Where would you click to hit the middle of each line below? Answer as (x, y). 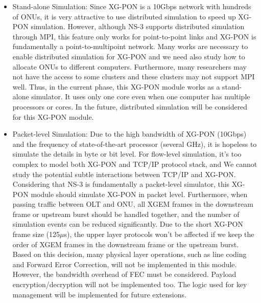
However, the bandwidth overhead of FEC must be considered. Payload (124, 274)
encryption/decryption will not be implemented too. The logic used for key (130, 284)
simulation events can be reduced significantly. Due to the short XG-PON (128, 224)
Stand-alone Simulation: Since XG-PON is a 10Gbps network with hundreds (132, 6)
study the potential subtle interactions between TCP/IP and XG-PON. (124, 174)
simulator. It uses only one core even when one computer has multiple (141, 96)
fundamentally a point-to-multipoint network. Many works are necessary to (130, 46)
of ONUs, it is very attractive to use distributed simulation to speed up (124, 16)
